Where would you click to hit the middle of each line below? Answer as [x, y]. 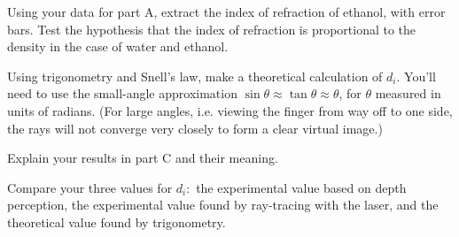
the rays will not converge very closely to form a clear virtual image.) [195, 128]
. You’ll [416, 76]
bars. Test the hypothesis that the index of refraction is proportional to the [212, 29]
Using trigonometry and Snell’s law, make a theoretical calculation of [195, 76]
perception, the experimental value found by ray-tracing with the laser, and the [223, 205]
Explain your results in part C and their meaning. [143, 158]
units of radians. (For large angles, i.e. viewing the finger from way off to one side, [230, 110]
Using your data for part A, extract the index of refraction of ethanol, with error [226, 11]
